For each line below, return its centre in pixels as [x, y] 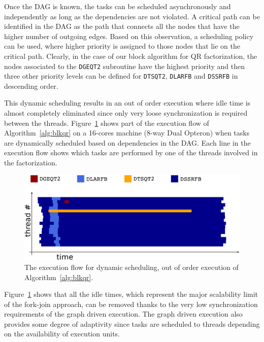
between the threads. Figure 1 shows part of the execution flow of [107, 123]
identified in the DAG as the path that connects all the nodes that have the [122, 26]
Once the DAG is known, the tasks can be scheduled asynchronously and [118, 6]
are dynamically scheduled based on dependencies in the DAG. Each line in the [127, 142]
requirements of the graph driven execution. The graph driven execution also [123, 314]
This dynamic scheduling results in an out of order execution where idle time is [127, 103]
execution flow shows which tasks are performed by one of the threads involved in [131, 152]
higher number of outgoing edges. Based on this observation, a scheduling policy [129, 36]
